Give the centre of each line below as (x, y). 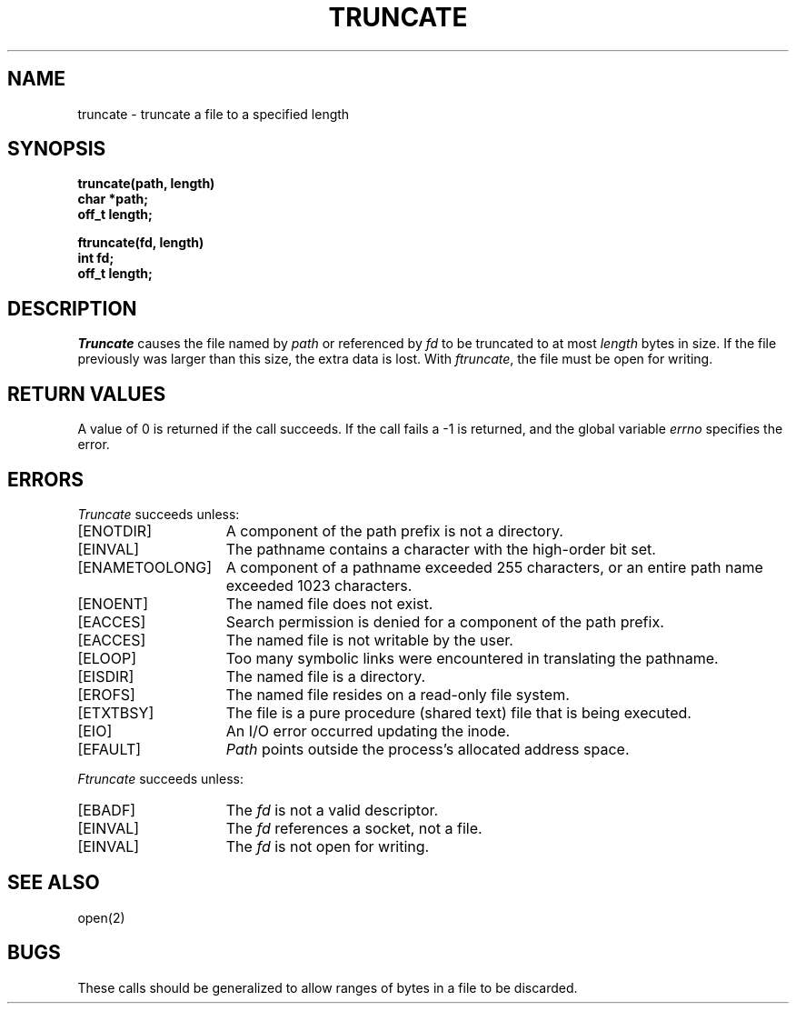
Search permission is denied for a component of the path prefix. (445, 621)
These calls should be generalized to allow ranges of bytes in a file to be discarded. (328, 987)
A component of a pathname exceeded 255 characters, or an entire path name (494, 567)
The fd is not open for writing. (328, 846)
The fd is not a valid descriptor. (332, 810)
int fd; (96, 258)
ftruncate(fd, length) (141, 243)
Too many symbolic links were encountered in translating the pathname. (472, 658)
